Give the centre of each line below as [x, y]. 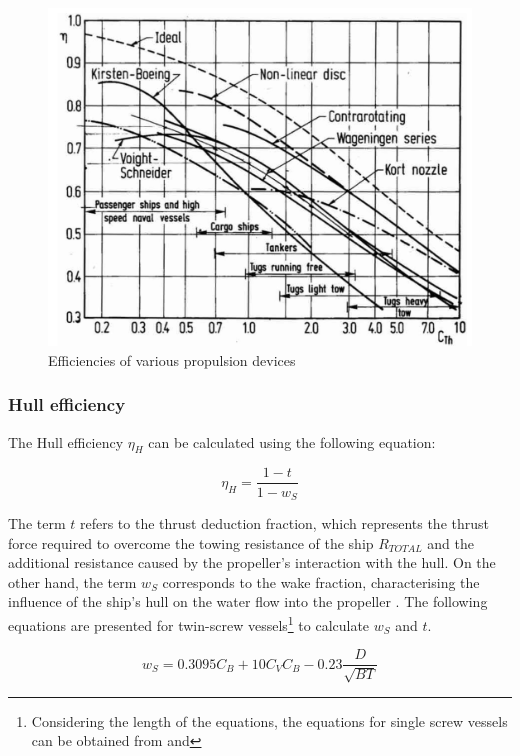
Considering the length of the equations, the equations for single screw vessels [269, 720]
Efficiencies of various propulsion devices [172, 359]
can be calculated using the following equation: [292, 441]
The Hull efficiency [66, 441]
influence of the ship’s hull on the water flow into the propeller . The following [248, 601]
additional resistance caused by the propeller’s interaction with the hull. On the [252, 562]
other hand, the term [72, 581]
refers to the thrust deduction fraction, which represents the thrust [284, 523]
